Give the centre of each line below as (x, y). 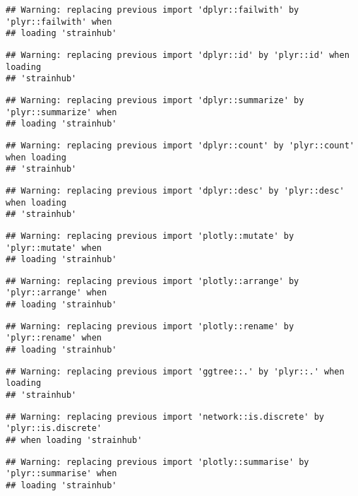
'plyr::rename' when (54, 338)
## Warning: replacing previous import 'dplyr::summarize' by (155, 100)
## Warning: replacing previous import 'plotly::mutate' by (150, 236)
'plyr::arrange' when (56, 293)
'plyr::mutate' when (54, 248)
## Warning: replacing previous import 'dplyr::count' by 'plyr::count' (180, 145)
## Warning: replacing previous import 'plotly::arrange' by (153, 281)
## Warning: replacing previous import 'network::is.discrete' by (165, 417)
